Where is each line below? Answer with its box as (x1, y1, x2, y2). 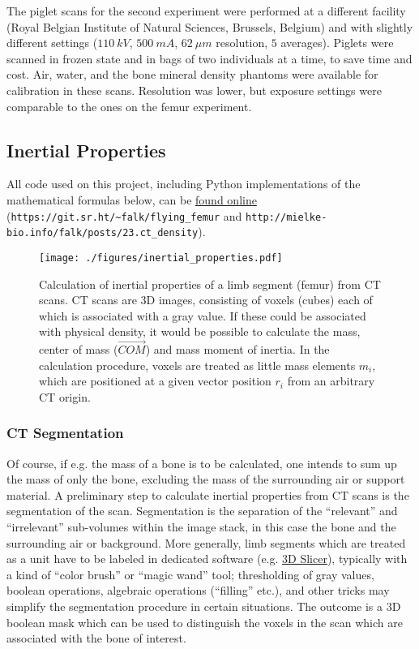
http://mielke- (246, 211, 327, 223)
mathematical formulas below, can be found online (6, 191, 257, 208)
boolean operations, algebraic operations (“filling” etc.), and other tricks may (6, 582, 390, 599)
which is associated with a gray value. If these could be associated (39, 307, 366, 324)
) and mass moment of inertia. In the (145, 341, 330, 358)
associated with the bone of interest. (6, 630, 186, 647)
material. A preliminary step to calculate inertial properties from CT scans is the (6, 486, 409, 503)
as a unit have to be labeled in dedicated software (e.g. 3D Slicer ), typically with (6, 550, 408, 567)
